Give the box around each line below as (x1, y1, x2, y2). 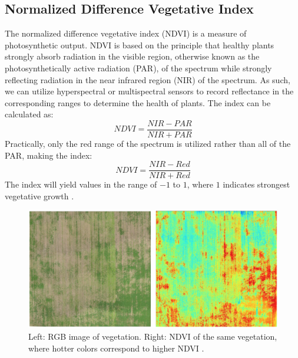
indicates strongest (223, 178, 290, 191)
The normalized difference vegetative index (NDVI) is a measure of (5, 27, 247, 40)
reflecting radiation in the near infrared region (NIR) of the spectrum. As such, (5, 73, 290, 86)
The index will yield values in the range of (5, 178, 157, 191)
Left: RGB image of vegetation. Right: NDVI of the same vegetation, (28, 330, 277, 343)
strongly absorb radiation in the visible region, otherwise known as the (5, 50, 260, 63)
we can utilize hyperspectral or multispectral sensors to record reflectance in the (5, 85, 294, 97)
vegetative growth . (5, 189, 74, 202)
